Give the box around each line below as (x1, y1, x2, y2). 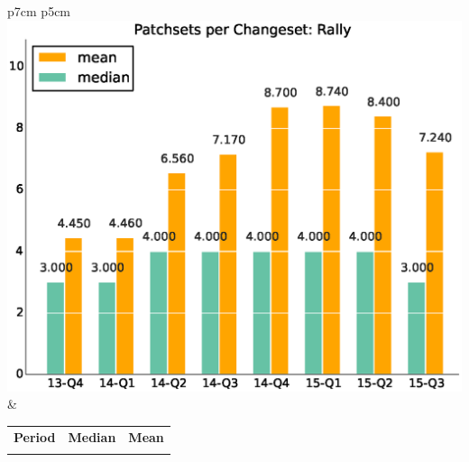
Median (68, 427, 116, 446)
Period (14, 427, 56, 446)
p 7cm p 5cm (7, 2, 71, 20)
